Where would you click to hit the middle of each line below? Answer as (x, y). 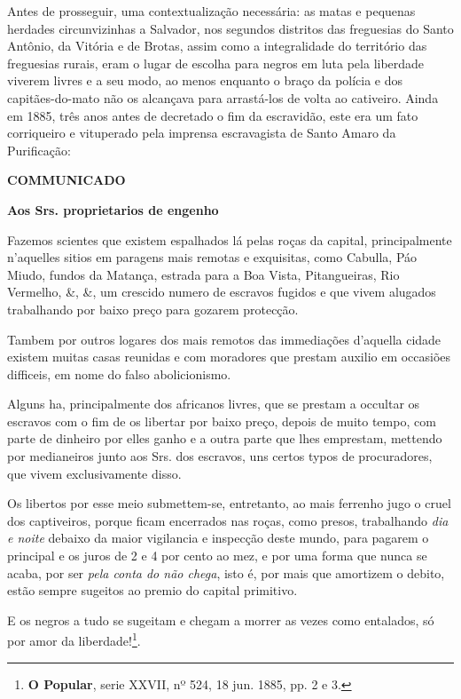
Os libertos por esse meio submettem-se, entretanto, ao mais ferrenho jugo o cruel (229, 503)
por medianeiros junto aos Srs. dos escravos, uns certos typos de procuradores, (220, 456)
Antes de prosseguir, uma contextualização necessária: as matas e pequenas (211, 11)
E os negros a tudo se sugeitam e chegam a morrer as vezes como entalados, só (221, 620)
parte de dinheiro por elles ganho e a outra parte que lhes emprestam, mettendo (225, 438)
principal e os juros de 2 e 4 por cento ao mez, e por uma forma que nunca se (217, 556)
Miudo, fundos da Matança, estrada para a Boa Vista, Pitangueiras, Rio (203, 274)
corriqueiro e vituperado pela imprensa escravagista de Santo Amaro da (202, 133)
